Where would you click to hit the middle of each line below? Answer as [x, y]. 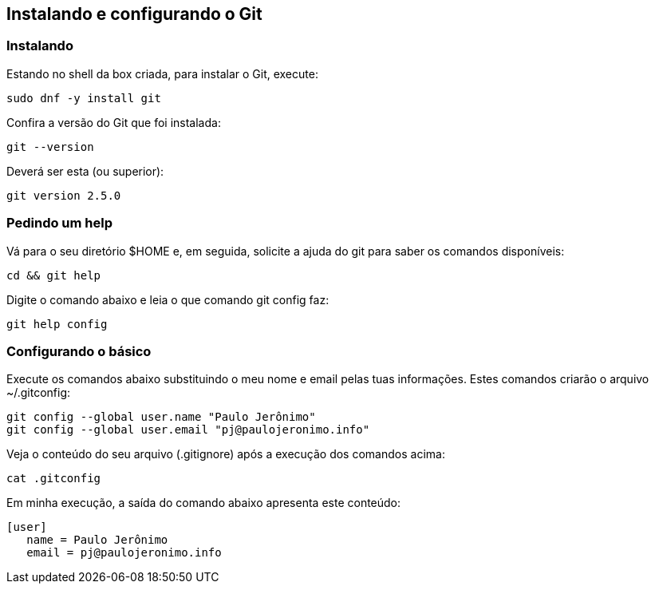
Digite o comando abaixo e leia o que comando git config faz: [168, 299]
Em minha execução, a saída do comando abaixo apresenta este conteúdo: [204, 503]
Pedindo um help [60, 223]
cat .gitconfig [54, 479]
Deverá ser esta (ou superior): [85, 171]
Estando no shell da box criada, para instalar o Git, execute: [162, 73]
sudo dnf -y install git [84, 98]
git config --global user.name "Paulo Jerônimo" [161, 417]
